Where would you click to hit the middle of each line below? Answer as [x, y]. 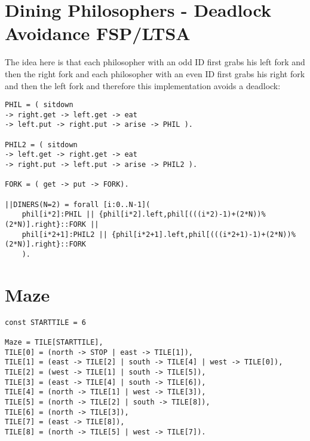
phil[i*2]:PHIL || [58, 215]
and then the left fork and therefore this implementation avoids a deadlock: [143, 85]
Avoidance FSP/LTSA [98, 33]
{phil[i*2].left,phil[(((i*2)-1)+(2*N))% [182, 215]
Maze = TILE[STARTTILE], [54, 343]
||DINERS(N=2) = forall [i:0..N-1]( [78, 204]
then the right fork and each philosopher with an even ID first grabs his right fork [155, 73]
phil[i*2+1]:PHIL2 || [65, 234]
